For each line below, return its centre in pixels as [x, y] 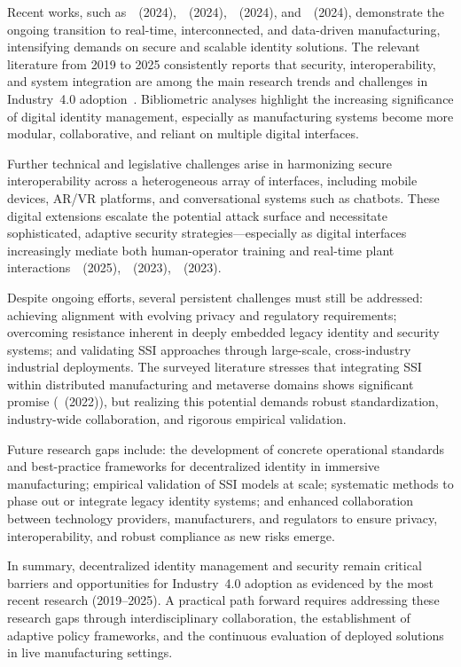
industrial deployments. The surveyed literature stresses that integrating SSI [215, 367]
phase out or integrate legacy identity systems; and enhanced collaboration [211, 501]
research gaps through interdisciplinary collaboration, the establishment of [209, 617]
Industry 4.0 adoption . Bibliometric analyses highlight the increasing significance [230, 98]
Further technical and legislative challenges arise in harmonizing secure [199, 163]
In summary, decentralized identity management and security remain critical [215, 565]
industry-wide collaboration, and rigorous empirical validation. [177, 419]
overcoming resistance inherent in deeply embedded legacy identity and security [223, 332]
